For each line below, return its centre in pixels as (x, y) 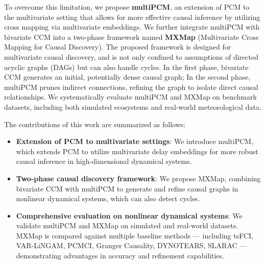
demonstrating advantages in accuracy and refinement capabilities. (120, 256)
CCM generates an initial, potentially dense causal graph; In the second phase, (127, 77)
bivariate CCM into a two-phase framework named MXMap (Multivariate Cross (131, 37)
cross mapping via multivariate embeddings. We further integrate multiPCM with (132, 27)
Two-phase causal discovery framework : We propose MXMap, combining (138, 178)
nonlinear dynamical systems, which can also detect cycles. (108, 198)
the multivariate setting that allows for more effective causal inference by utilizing (132, 17)
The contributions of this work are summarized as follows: (95, 124)
